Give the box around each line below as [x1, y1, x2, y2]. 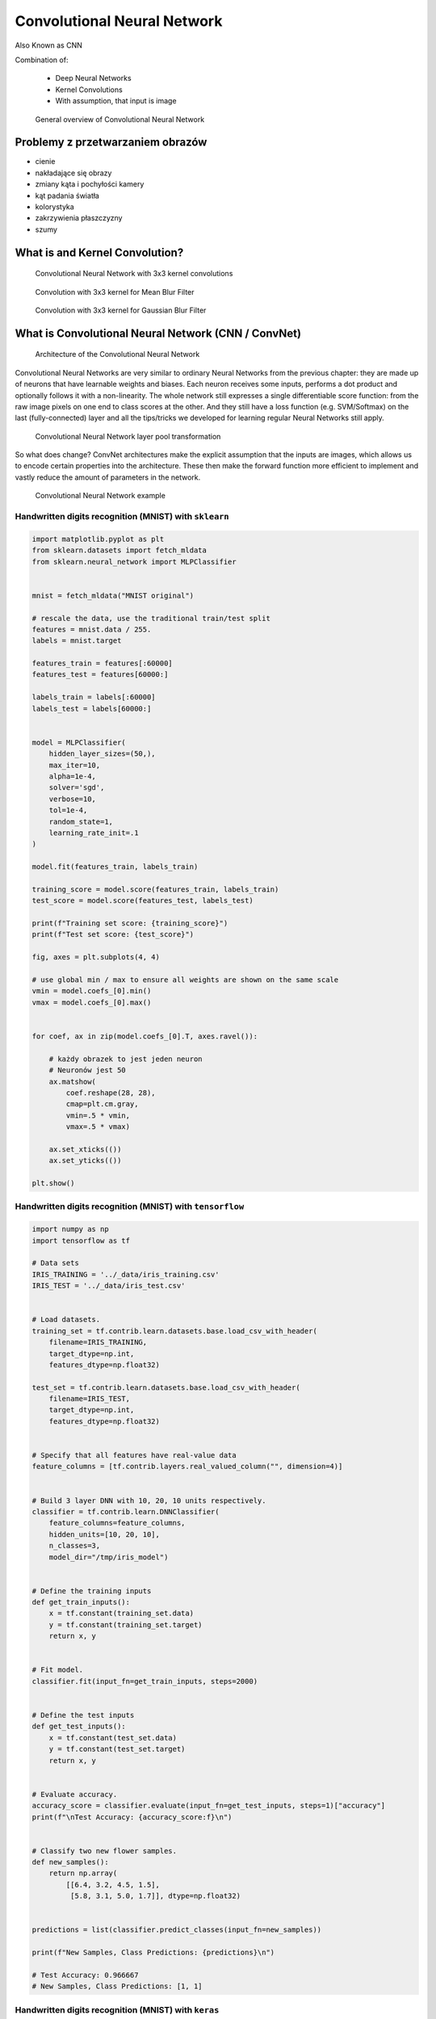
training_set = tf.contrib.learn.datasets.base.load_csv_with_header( [31, 1326, 318, 1336]
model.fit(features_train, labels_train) [31, 863, 199, 871]
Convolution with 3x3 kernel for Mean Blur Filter [35, 287, 195, 296]
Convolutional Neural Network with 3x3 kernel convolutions [35, 269, 233, 279]
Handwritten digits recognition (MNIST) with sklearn [15, 511, 229, 523]
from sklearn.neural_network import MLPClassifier [31, 557, 237, 566]
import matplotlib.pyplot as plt [31, 534, 165, 544]
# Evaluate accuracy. [31, 1790, 118, 1799]
